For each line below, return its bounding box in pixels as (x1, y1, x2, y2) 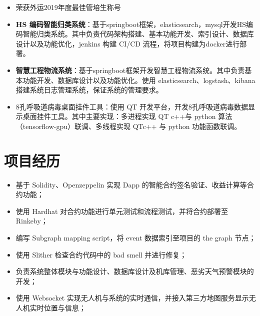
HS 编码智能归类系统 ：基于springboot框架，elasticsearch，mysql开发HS (15, 18, 246, 29)
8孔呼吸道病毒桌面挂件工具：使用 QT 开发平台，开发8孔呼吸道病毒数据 (15, 101, 248, 111)
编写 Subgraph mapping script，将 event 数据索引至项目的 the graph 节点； (15, 232, 256, 243)
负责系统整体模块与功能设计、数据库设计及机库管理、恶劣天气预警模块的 (15, 266, 254, 276)
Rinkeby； (15, 215, 48, 226)
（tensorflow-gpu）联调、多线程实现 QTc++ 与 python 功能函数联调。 (15, 120, 241, 131)
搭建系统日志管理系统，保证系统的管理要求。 (15, 84, 163, 95)
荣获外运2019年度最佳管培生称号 (15, 2, 121, 12)
